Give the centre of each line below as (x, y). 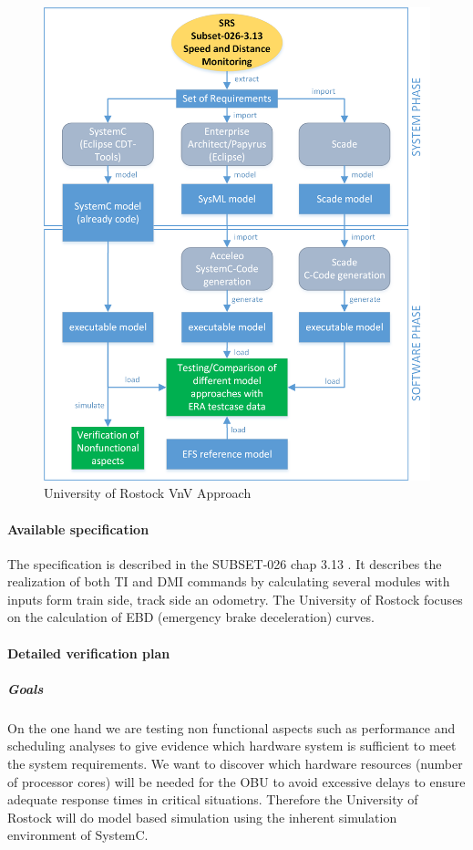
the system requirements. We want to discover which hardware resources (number (235, 764)
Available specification (78, 529)
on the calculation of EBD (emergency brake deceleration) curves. (191, 617)
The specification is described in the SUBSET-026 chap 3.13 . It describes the (225, 563)
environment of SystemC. (78, 835)
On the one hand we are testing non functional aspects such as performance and (231, 727)
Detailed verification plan (89, 653)
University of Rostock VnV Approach (148, 493)
